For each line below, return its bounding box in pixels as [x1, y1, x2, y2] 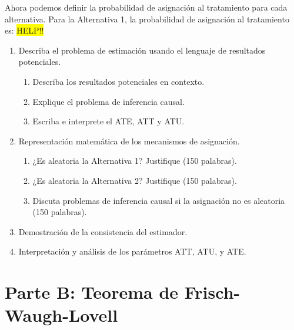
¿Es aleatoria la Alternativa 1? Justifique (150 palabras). [32, 154, 237, 167]
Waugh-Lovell [5, 303, 118, 327]
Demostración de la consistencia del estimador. [18, 225, 188, 237]
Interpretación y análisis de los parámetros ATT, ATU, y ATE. [18, 245, 246, 258]
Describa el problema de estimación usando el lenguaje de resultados [18, 44, 266, 56]
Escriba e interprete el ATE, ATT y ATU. [32, 115, 185, 127]
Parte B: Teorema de [5, 280, 179, 304]
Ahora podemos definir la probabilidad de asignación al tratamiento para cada [5, 1, 288, 13]
